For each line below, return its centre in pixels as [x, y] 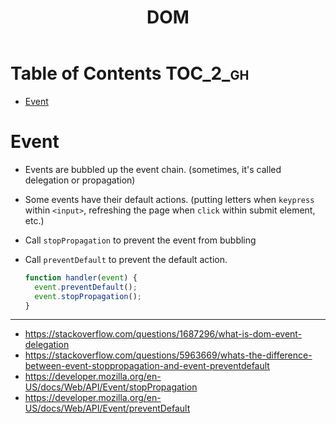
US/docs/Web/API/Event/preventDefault [107, 408]
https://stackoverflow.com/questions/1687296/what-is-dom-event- [163, 334]
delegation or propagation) [80, 180]
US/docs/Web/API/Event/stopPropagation [111, 387]
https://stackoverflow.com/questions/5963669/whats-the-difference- [168, 355]
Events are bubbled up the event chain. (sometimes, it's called [153, 169]
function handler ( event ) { [81, 277]
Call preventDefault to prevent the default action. [126, 259]
